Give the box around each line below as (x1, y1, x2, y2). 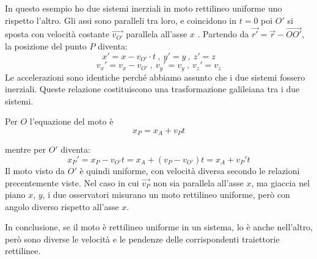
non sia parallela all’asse (153, 176, 244, 189)
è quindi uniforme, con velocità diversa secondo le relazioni (79, 164, 300, 177)
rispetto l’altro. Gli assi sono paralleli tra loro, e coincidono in (5, 13, 237, 26)
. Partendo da (197, 27, 249, 40)
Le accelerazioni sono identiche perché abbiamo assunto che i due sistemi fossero (5, 70, 305, 83)
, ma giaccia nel (251, 176, 310, 189)
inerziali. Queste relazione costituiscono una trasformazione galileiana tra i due (5, 82, 300, 95)
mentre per (5, 143, 46, 156)
